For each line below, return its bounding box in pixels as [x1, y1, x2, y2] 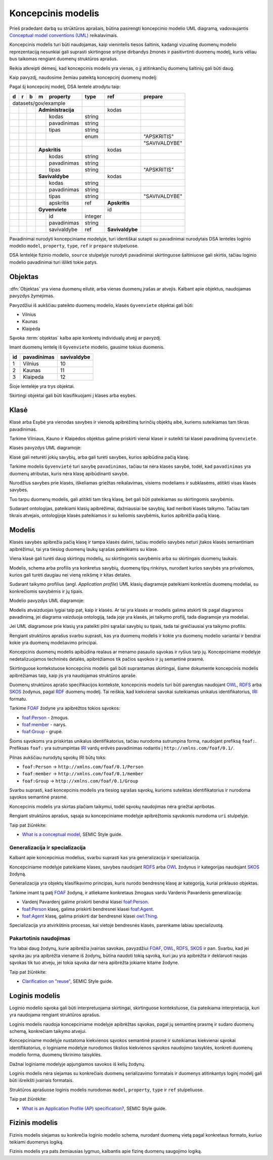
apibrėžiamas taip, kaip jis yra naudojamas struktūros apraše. [9, 672, 137, 678]
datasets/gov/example [12, 99, 66, 106]
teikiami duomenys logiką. [9, 1139, 64, 1145]
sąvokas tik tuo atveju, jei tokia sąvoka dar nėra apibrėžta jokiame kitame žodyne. [9, 959, 179, 966]
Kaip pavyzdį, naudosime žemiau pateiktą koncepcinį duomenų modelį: [9, 74, 158, 81]
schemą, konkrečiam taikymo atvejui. [9, 1028, 87, 1034]
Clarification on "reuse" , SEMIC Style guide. [22, 978, 113, 984]
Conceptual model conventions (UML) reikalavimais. [9, 32, 118, 38]
